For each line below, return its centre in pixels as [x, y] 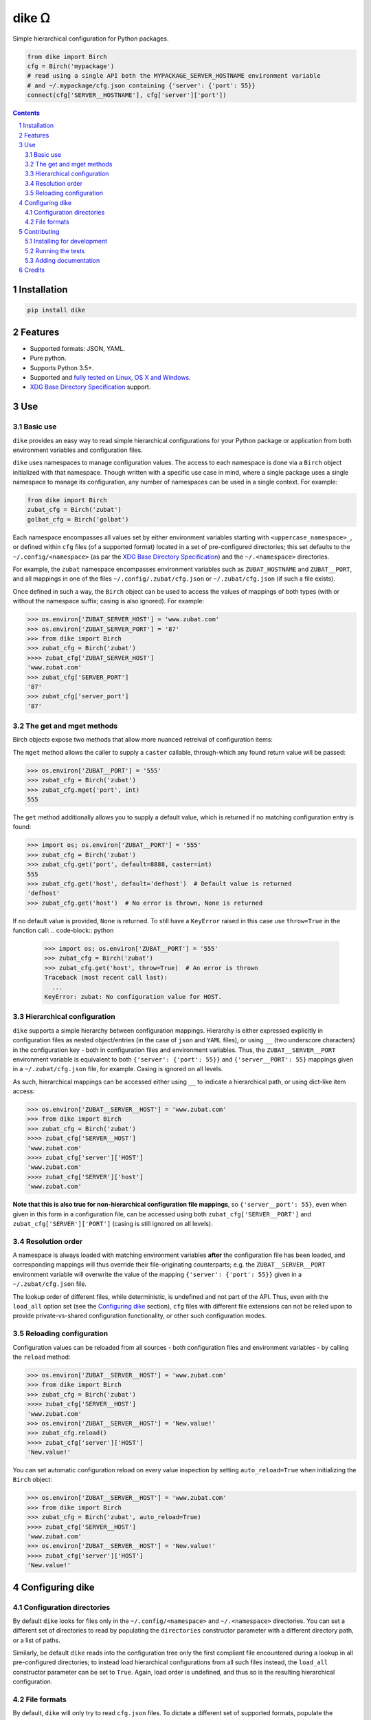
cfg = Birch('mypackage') [71, 66]
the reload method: [42, 1357]
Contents [26, 113]
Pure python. [48, 358]
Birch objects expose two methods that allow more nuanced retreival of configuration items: [143, 740]
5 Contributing [39, 231]
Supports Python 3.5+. [62, 367]
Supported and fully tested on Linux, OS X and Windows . [111, 377]
